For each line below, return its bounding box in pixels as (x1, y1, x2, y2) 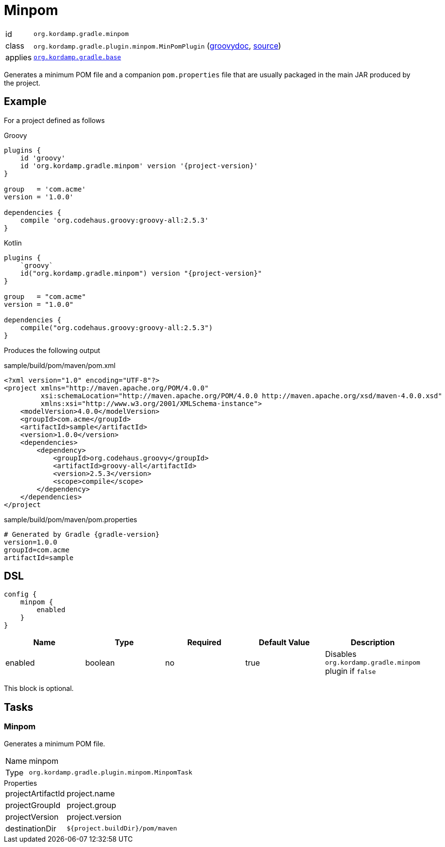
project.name (67, 788, 115, 798)
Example (4, 95, 47, 108)
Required (187, 637, 222, 648)
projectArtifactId (5, 788, 65, 798)
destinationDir (5, 823, 56, 833)
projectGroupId (5, 800, 61, 810)
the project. (4, 78, 41, 87)
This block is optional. (4, 684, 74, 693)
